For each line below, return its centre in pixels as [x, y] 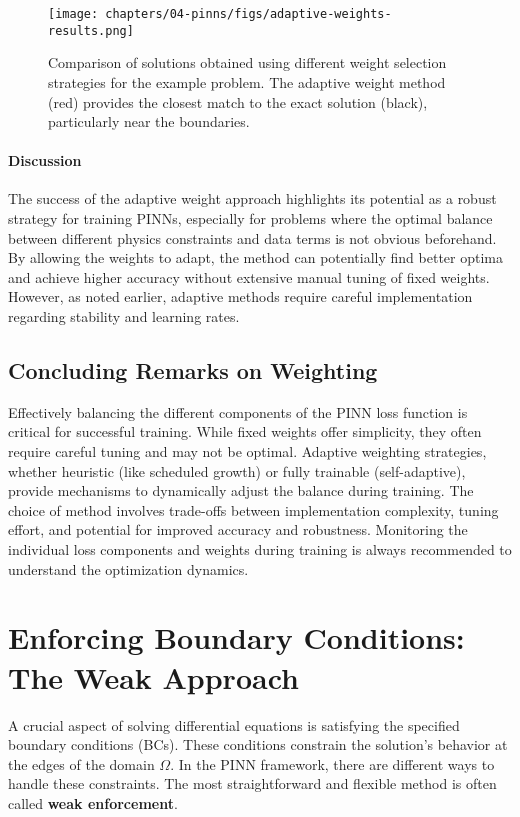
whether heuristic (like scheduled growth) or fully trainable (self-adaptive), [237, 470]
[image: [73, 14]
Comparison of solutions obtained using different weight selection [247, 62]
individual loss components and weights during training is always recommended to [260, 549]
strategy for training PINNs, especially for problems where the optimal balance [250, 218]
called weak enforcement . [93, 802]
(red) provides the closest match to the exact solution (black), [238, 101]
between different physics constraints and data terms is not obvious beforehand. [252, 237]
